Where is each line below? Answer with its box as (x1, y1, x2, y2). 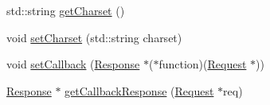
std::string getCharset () (6, 2, 125, 18)
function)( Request (158, 56, 247, 72)
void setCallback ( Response (6, 56, 140, 72)
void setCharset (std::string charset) (6, 29, 182, 45)
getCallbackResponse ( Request (65, 82, 214, 99)
